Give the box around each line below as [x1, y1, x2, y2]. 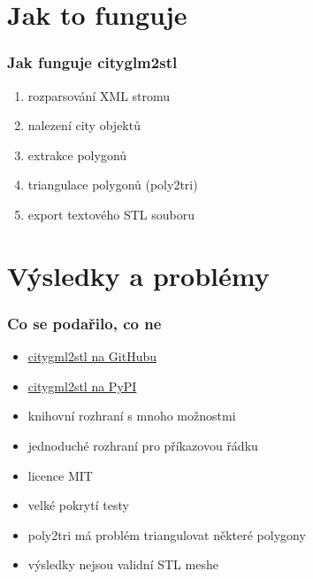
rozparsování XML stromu [27, 86, 171, 104]
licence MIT [27, 466, 93, 484]
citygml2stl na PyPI [27, 376, 137, 395]
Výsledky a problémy [7, 257, 270, 293]
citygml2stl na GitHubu [27, 347, 157, 366]
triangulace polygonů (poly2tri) [27, 175, 198, 194]
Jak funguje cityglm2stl [7, 51, 178, 73]
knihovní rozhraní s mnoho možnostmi [27, 406, 236, 425]
